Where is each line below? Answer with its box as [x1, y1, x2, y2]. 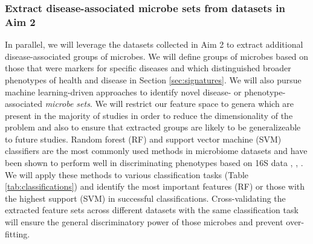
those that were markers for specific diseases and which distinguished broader [5, 62, 291, 74]
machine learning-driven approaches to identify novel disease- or [5, 85, 242, 98]
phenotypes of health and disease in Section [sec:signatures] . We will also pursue [5, 73, 302, 86]
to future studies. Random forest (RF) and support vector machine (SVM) [5, 132, 282, 145]
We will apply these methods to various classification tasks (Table [5, 168, 249, 181]
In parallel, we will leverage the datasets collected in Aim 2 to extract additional [5, 38, 303, 51]
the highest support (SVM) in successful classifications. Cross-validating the [5, 191, 286, 204]
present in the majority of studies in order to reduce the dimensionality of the [5, 109, 293, 121]
